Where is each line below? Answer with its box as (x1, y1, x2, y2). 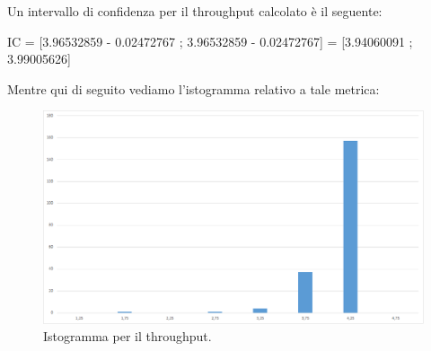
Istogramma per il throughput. (43, 327, 212, 346)
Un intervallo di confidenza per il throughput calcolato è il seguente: (7, 2, 383, 20)
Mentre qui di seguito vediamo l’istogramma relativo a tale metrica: (7, 79, 380, 98)
